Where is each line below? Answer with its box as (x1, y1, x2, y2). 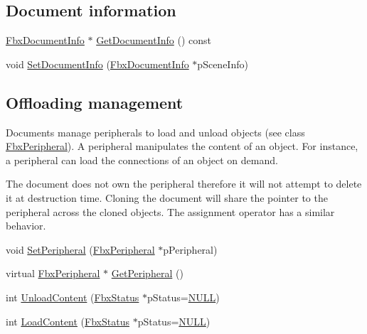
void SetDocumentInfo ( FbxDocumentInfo (6, 56, 189, 71)
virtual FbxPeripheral (6, 266, 100, 281)
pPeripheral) (163, 242, 218, 257)
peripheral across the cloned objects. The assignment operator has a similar (6, 204, 335, 219)
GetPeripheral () (111, 266, 183, 281)
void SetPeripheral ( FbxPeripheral (6, 242, 155, 257)
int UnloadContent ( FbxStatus (6, 289, 139, 304)
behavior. (6, 218, 46, 233)
